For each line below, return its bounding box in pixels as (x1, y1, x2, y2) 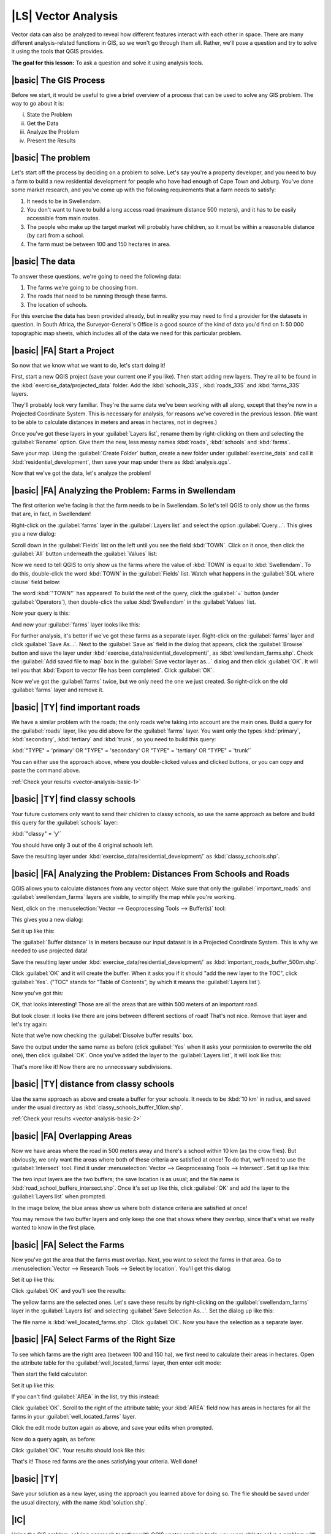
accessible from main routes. (26, 215, 101, 222)
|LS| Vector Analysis (11, 9, 118, 23)
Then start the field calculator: (11, 1370, 88, 1378)
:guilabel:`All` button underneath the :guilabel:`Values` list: (11, 550, 158, 557)
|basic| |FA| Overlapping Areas (11, 1131, 132, 1141)
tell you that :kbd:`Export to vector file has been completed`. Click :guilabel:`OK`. (11, 666, 215, 674)
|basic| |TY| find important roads (11, 703, 140, 713)
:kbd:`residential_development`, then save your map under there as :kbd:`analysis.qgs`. (11, 458, 231, 466)
